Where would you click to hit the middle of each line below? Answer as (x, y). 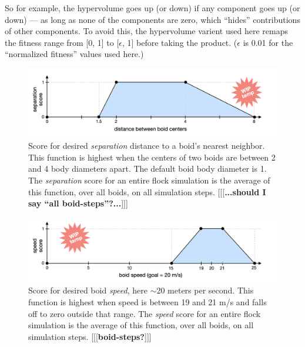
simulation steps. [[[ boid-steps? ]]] (90, 336)
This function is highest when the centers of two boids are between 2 (152, 157)
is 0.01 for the (268, 42)
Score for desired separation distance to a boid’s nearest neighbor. (147, 146)
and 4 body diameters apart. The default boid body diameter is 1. (148, 169)
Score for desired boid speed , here (88, 290)
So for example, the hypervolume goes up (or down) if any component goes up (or (152, 8)
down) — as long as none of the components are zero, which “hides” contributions (152, 19)
